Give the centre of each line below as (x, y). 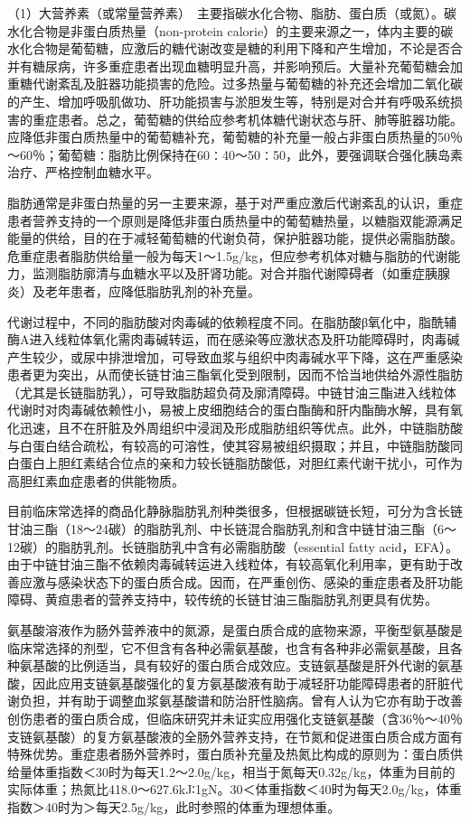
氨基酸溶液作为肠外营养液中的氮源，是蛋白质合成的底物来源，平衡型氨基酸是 (235, 630)
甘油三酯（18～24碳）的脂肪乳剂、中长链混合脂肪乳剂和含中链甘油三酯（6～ (232, 529)
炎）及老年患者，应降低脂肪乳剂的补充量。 (134, 290)
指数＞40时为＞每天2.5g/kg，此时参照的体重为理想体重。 (174, 806)
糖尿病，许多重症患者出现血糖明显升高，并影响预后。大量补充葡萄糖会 (241, 65)
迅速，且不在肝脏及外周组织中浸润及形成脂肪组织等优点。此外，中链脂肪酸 (241, 428)
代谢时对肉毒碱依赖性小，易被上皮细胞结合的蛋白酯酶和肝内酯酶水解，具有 (229, 410)
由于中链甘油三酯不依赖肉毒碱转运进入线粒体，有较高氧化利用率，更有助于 (229, 564)
